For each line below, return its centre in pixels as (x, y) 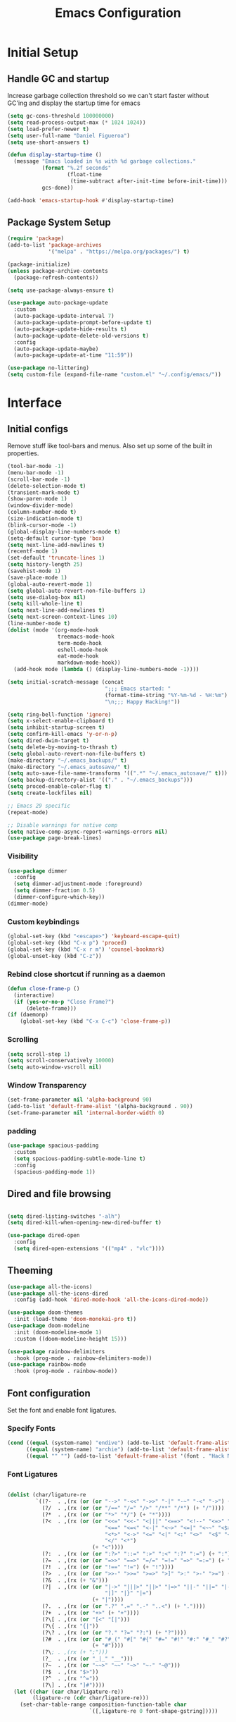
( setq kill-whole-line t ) (45, 604)
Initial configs (38, 429)
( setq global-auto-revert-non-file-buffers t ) (77, 754)
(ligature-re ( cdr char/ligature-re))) (91, 1698)
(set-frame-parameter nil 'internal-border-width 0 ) (86, 1113)
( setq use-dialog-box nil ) (47, 597)
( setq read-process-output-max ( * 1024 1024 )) (77, 122)
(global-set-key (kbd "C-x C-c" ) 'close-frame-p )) (96, 1021)
